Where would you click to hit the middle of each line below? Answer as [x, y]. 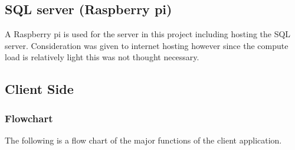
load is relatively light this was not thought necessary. [102, 57]
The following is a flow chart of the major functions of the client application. [143, 140]
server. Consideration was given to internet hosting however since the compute [147, 45]
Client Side [39, 89]
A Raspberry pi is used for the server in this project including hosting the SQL [148, 34]
